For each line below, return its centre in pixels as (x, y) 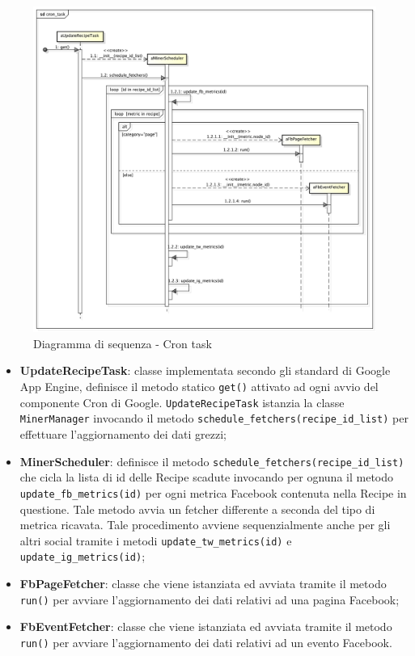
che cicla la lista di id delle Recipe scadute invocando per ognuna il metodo (206, 477)
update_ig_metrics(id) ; (83, 556)
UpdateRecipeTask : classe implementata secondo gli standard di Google (205, 370)
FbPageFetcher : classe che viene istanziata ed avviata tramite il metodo (203, 584)
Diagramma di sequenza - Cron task (123, 343)
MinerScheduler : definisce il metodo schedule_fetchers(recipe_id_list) (212, 461)
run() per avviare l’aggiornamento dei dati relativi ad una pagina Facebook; (210, 599)
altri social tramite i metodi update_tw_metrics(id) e (156, 540)
